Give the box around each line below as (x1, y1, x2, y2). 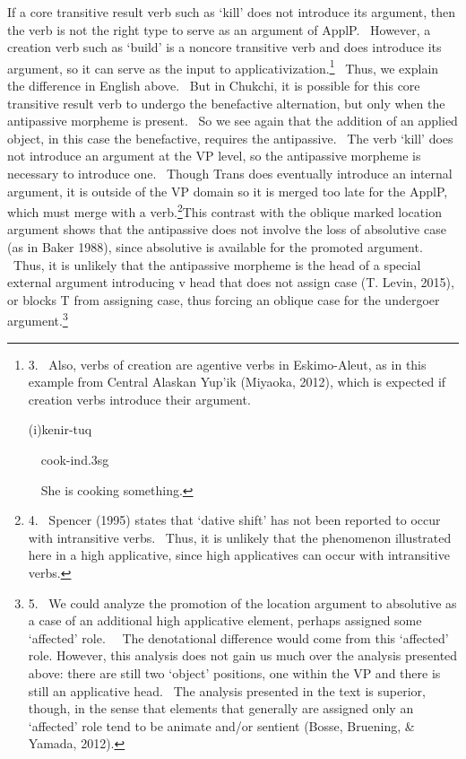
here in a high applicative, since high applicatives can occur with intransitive (28, 545, 450, 564)
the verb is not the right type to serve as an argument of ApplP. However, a (7, 20, 431, 39)
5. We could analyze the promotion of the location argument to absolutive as (28, 593, 457, 612)
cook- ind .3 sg (40, 450, 109, 469)
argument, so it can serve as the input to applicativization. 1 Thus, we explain (7, 56, 439, 77)
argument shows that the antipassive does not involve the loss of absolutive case (7, 220, 446, 239)
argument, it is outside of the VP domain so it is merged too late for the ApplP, (7, 181, 448, 200)
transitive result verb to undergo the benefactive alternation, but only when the (7, 93, 445, 112)
